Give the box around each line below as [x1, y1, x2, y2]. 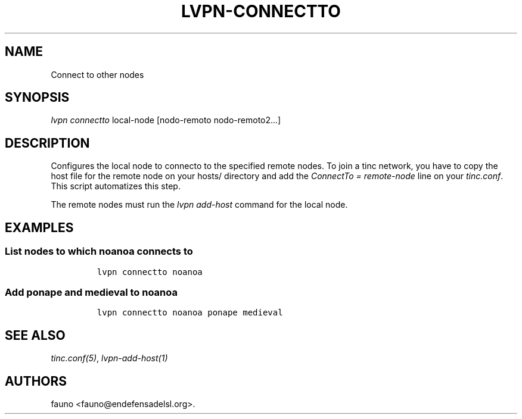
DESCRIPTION [5, 135, 90, 151]
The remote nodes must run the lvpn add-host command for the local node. [51, 199, 348, 210]
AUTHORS [5, 373, 67, 389]
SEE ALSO [5, 327, 66, 343]
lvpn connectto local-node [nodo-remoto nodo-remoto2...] [51, 115, 281, 126]
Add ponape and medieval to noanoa [5, 286, 178, 298]
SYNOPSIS [5, 90, 70, 105]
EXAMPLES [5, 220, 74, 235]
